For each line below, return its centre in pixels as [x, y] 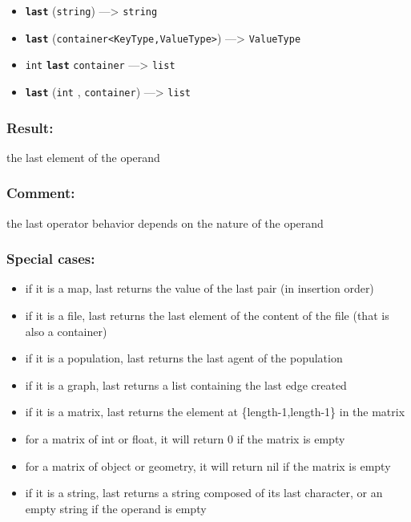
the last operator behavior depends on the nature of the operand [165, 223]
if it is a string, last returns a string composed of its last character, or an [204, 493]
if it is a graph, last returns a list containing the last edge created [186, 384]
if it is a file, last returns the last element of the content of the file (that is [207, 316]
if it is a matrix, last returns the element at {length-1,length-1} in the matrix [215, 412]
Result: [30, 127]
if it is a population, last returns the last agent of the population [184, 358]
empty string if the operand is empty [116, 508]
